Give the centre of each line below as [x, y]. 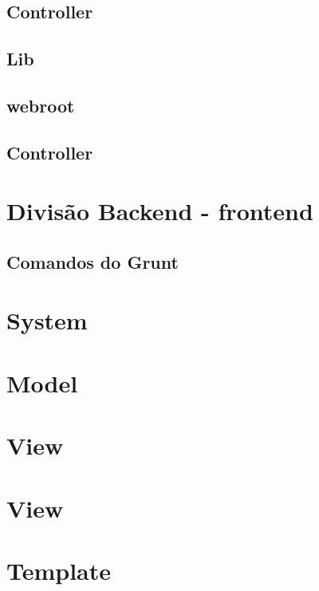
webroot [41, 105]
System [47, 320]
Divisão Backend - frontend [160, 211]
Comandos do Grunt [93, 261]
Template [59, 570]
